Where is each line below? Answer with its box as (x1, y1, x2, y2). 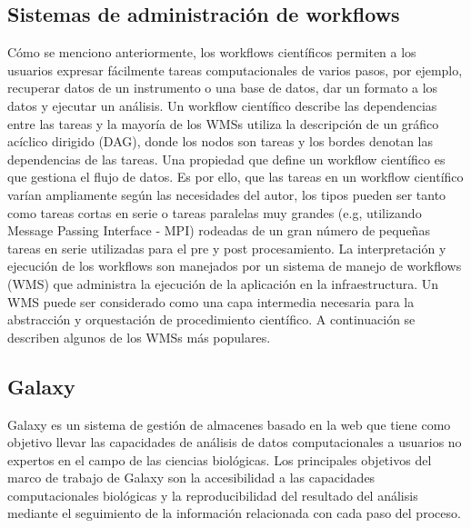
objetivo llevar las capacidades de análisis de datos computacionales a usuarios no (7, 433, 462, 452)
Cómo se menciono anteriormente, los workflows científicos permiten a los (7, 43, 416, 62)
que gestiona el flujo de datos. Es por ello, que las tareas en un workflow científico (7, 167, 464, 186)
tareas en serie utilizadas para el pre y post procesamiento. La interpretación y (7, 238, 446, 257)
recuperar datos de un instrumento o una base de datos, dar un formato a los (7, 78, 438, 97)
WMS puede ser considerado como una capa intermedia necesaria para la (7, 292, 415, 311)
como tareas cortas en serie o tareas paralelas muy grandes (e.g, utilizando (7, 203, 422, 222)
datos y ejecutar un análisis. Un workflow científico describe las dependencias (7, 95, 437, 115)
